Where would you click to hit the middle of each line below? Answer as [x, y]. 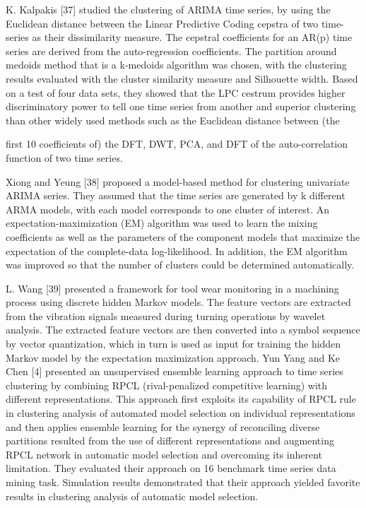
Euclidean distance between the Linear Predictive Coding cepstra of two [162, 23]
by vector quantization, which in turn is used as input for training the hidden [173, 344]
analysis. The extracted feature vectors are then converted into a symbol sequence [183, 330]
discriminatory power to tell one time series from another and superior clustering [181, 106]
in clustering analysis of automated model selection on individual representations [181, 413]
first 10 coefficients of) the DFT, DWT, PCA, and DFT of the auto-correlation [177, 144]
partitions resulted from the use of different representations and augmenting [170, 441]
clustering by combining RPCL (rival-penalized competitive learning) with [167, 385]
